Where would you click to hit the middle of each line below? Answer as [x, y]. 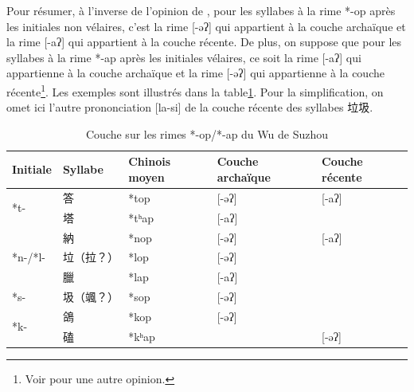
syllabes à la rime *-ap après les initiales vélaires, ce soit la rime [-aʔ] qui [184, 57]
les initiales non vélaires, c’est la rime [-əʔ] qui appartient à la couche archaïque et [206, 26]
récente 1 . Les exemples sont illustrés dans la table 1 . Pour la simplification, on [195, 90]
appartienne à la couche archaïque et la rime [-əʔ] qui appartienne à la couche [195, 73]
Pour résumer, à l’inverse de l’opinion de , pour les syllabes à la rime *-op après [201, 10]
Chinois [150, 161]
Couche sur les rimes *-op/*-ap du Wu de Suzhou [207, 133]
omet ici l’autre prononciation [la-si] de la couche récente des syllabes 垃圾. [190, 107]
